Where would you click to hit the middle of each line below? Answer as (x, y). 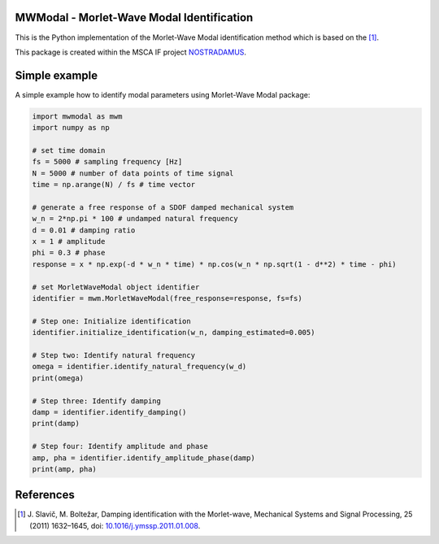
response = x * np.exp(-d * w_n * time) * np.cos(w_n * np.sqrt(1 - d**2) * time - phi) (215, 264)
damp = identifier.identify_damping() (109, 412)
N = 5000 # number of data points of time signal (133, 173)
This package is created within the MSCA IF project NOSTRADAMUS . (131, 52)
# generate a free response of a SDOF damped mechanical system (163, 207)
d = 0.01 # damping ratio (84, 230)
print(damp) (56, 424)
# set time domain (69, 150)
